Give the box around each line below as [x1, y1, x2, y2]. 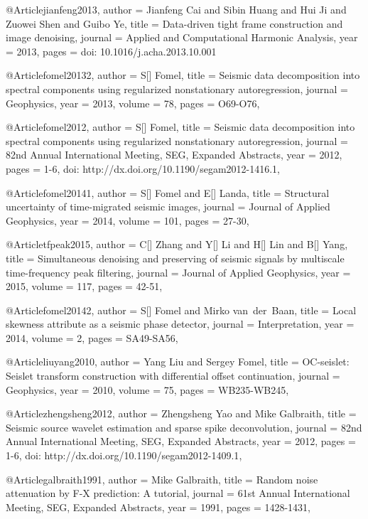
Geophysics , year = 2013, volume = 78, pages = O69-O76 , [6, 95, 260, 110]
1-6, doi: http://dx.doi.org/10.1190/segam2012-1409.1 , [6, 448, 242, 463]
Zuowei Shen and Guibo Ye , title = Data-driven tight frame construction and [6, 16, 343, 31]
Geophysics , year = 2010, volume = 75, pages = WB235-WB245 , [6, 382, 289, 397]
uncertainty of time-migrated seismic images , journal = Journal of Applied [6, 199, 330, 214]
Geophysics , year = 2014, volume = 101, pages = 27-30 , [6, 213, 249, 228]
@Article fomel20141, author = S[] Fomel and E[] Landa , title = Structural [6, 185, 330, 200]
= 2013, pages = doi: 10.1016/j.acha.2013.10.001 [6, 43, 217, 58]
